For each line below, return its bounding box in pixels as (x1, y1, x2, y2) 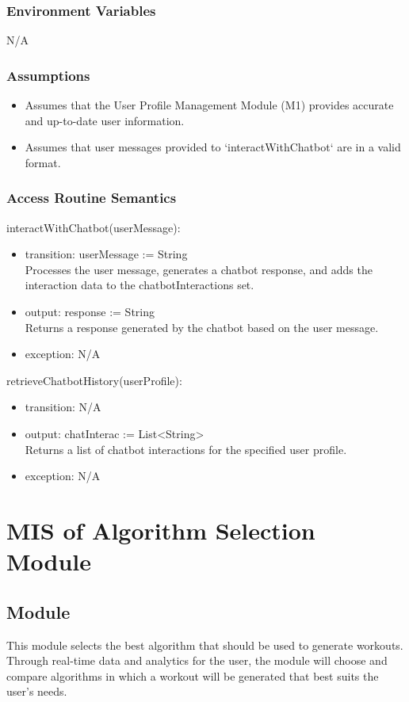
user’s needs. (6, 683, 67, 700)
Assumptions (6, 65, 90, 85)
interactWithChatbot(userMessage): (6, 219, 181, 235)
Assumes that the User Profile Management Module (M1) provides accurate (25, 97, 394, 113)
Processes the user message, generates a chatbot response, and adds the (25, 261, 373, 277)
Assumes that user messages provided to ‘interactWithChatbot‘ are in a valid (25, 139, 401, 155)
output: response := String (25, 303, 155, 319)
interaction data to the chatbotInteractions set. (25, 277, 254, 293)
